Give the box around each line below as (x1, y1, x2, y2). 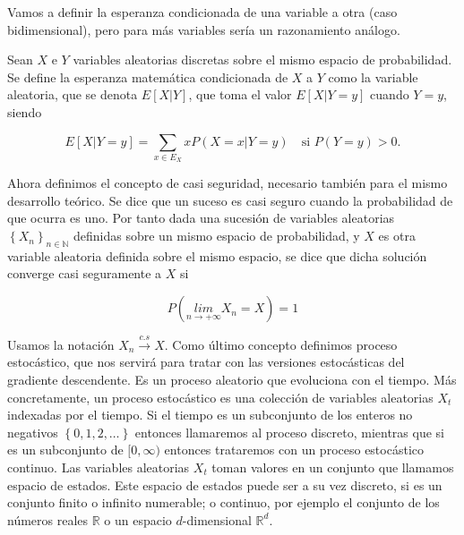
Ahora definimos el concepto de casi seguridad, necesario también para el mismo (7, 174, 448, 192)
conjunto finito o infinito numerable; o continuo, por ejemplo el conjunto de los (7, 493, 440, 512)
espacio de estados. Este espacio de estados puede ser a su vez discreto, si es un (7, 475, 443, 494)
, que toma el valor (188, 85, 292, 104)
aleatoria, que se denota (7, 85, 138, 104)
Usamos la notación (7, 335, 115, 353)
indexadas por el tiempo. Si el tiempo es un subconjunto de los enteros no (7, 405, 413, 424)
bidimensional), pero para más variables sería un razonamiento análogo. (7, 20, 400, 38)
